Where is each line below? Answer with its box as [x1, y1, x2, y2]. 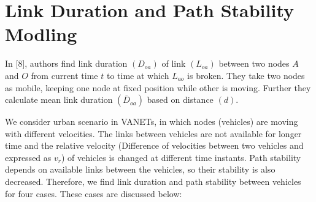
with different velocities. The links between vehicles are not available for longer [5, 127, 302, 140]
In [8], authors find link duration [5, 57, 128, 70]
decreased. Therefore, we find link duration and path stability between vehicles [5, 175, 301, 188]
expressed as [5, 151, 52, 163]
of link [161, 57, 186, 70]
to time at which [106, 69, 169, 81]
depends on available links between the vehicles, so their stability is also [5, 163, 276, 176]
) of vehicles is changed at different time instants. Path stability [61, 151, 301, 163]
